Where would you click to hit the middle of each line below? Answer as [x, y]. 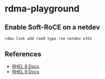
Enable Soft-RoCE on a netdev [52, 27]
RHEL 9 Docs [25, 71]
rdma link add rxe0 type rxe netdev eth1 [48, 38]
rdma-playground [42, 9]
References [23, 54]
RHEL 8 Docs [25, 66]
